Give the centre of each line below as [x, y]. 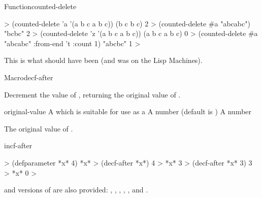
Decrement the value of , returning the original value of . [92, 94]
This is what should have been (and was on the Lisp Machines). [103, 60]
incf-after [18, 145]
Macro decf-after [29, 77]
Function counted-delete [40, 6]
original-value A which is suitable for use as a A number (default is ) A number [128, 111]
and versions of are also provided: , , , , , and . [76, 190]
